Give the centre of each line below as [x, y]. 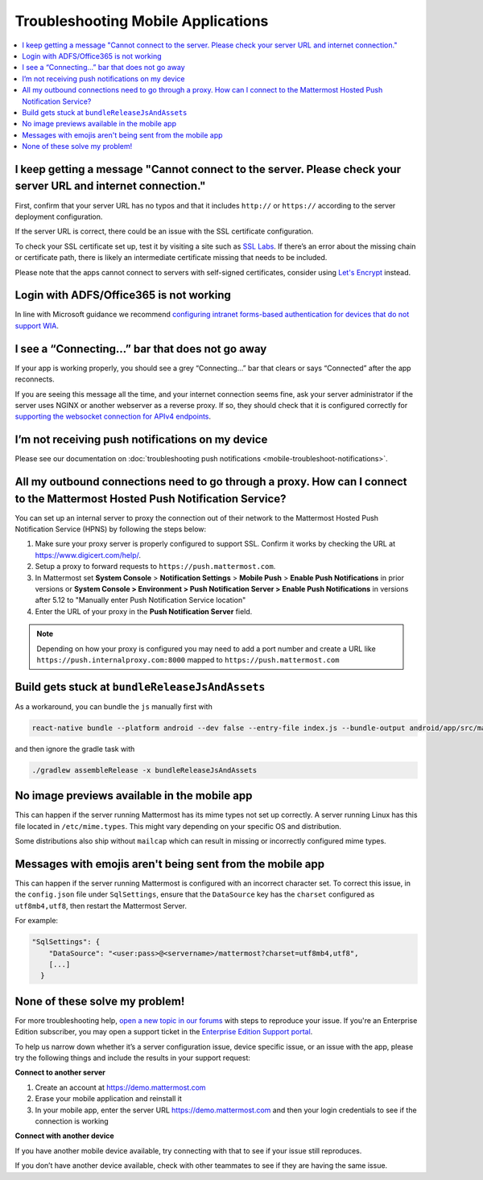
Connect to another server [60, 1073]
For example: [37, 921]
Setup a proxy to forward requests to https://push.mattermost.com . [155, 567]
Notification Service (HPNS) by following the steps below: [111, 529]
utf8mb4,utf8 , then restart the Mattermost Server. [101, 906]
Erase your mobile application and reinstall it [109, 1099]
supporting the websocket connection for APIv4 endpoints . [113, 417]
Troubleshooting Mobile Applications [142, 21]
